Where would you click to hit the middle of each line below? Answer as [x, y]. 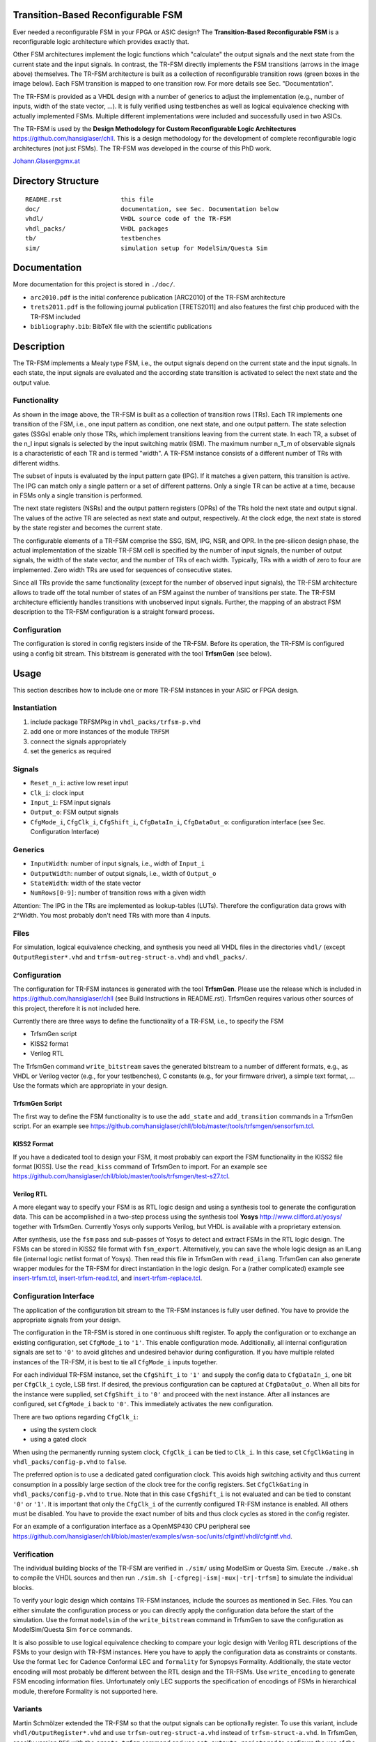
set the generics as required [71, 751]
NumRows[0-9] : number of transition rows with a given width [118, 893]
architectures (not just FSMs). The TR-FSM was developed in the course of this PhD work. [142, 148]
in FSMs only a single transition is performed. [78, 495]
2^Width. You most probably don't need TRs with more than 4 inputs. [112, 916]
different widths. [37, 463]
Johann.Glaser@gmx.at [46, 161]
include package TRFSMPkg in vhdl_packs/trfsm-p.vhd [116, 722]
